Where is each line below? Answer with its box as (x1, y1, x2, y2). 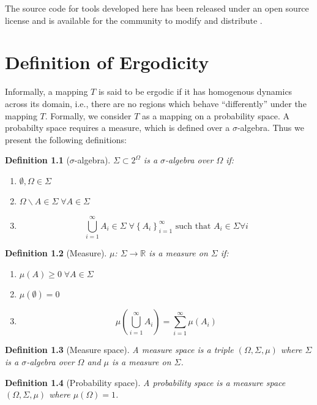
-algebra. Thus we (237, 121, 304, 134)
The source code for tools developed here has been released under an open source (5, 2, 309, 14)
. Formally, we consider (45, 109, 132, 122)
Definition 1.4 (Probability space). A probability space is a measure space (5, 376, 286, 388)
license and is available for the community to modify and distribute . (5, 13, 263, 26)
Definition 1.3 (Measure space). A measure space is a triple (5, 343, 234, 356)
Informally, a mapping (5, 85, 88, 98)
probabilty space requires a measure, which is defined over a (5, 121, 230, 134)
